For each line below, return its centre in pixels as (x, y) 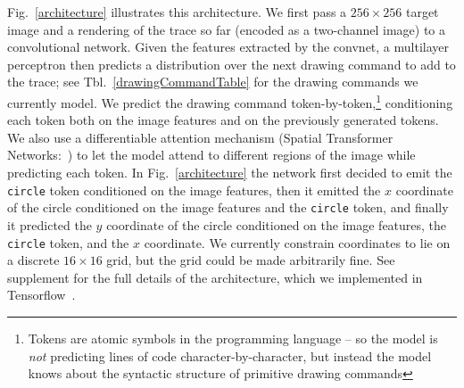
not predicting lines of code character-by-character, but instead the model (230, 355)
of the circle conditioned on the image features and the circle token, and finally (228, 207)
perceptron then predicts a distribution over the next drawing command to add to (232, 64)
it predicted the (50, 224)
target (422, 12)
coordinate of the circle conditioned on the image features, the (277, 224)
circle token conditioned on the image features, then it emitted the (194, 190)
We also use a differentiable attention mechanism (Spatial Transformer (200, 137)
